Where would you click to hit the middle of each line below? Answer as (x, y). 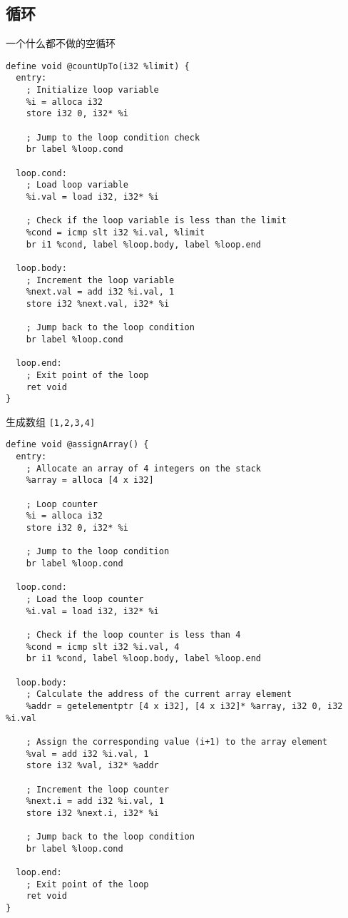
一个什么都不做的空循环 (61, 43)
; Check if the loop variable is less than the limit (156, 221)
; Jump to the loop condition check (113, 137)
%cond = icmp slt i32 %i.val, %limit (116, 232)
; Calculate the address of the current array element (159, 694)
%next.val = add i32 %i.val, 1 (100, 292)
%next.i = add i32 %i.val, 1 (95, 801)
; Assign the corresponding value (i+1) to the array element (177, 741)
